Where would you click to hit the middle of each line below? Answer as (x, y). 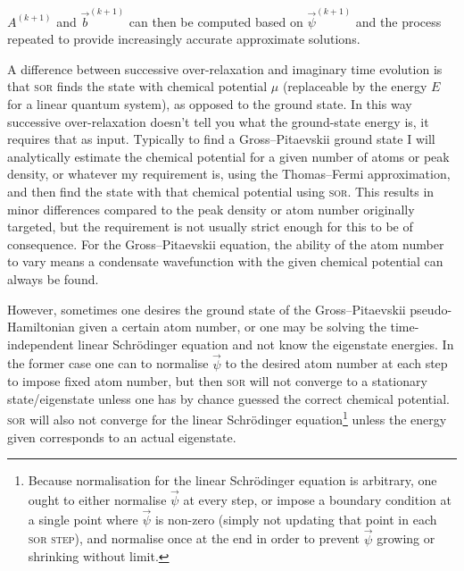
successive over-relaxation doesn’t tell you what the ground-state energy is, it (218, 121)
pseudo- (431, 309)
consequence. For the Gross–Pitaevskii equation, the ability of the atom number (226, 244)
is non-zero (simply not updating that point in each (296, 519)
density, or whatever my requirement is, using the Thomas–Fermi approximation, (229, 174)
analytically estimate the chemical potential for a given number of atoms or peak (228, 156)
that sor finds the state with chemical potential (137, 86)
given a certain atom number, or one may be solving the (232, 327)
